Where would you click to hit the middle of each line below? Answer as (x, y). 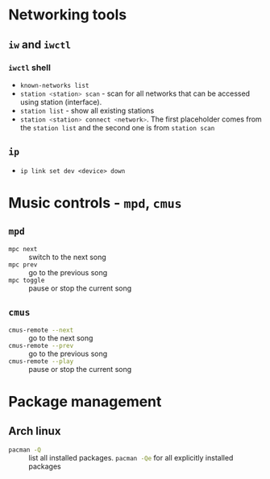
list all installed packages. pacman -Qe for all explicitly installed (131, 457)
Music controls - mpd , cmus (96, 202)
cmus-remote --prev (41, 345)
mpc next (23, 249)
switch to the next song (67, 257)
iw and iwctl (39, 45)
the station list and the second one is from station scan (117, 127)
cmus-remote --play (41, 361)
